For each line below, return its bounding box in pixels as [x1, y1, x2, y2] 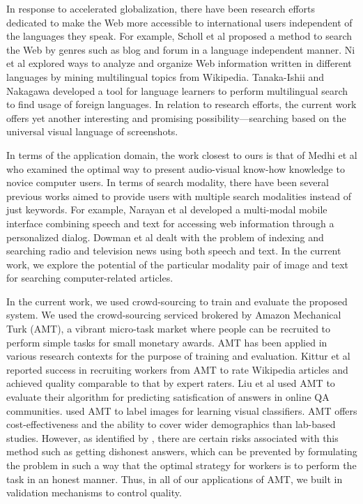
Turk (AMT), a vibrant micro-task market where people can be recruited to [6, 321, 331, 336]
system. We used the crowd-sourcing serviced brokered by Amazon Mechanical [6, 307, 341, 322]
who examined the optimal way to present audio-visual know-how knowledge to [6, 161, 345, 176]
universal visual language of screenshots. [6, 124, 178, 139]
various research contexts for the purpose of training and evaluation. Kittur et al [6, 349, 350, 363]
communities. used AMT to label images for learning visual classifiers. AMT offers [6, 403, 357, 418]
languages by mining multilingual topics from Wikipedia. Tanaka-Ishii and [6, 69, 325, 84]
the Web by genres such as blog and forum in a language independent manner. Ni [6, 42, 355, 56]
